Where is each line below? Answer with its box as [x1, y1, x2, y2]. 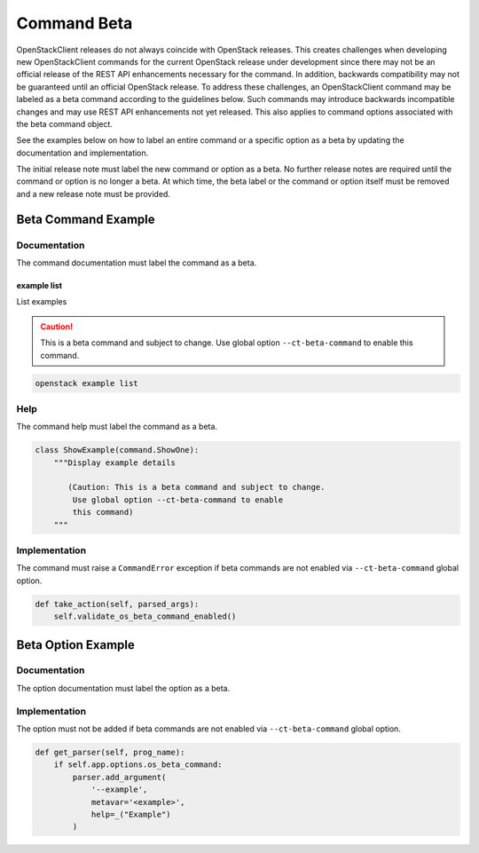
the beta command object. [16, 118, 113, 129]
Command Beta [16, 13, 133, 33]
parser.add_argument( [72, 772, 167, 782]
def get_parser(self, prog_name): [35, 746, 185, 757]
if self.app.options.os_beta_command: [53, 760, 223, 770]
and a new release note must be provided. [16, 188, 170, 199]
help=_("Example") [90, 809, 172, 819]
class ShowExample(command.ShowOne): [35, 445, 200, 455]
